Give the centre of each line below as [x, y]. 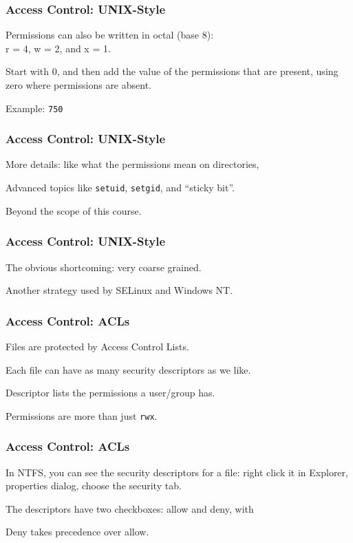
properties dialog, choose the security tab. [94, 486]
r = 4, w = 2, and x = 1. [58, 48]
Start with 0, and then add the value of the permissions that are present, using [172, 71]
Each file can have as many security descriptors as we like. [128, 369]
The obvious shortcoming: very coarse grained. [104, 267]
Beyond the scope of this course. [74, 210]
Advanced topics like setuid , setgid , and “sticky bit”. [120, 188]
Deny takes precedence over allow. [77, 532]
